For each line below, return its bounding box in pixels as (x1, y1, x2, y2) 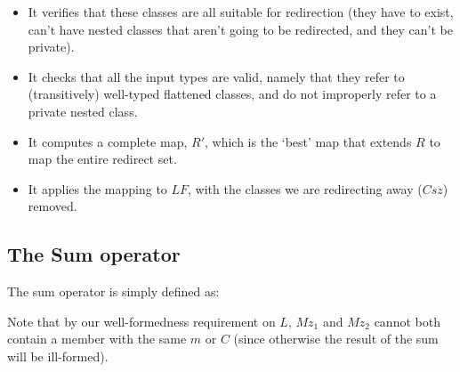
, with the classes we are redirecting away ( (188, 179, 423, 198)
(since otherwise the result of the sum (233, 329, 439, 348)
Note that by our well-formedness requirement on (7, 311, 276, 330)
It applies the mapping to (28, 179, 167, 198)
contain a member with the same (7, 329, 187, 348)
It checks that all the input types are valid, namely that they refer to (28, 67, 405, 85)
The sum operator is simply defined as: (7, 282, 220, 301)
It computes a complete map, (28, 132, 188, 150)
